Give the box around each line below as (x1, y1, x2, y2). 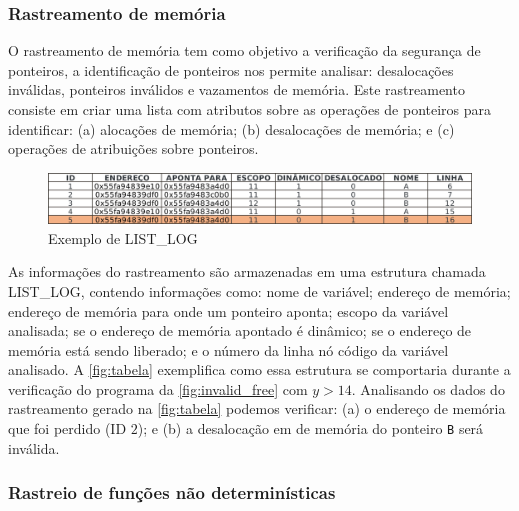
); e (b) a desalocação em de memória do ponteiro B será (137, 418, 484, 439)
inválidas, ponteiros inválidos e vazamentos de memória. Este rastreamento (8, 79, 465, 100)
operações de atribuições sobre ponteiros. (8, 138, 259, 159)
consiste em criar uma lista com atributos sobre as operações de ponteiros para (8, 99, 492, 119)
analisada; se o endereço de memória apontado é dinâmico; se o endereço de (8, 320, 472, 341)
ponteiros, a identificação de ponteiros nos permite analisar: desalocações (8, 59, 454, 80)
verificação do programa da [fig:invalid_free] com (8, 378, 308, 399)
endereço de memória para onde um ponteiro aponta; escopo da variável (8, 300, 449, 321)
